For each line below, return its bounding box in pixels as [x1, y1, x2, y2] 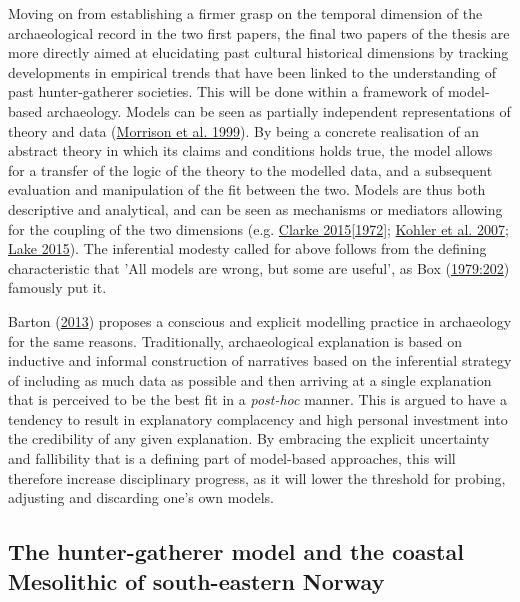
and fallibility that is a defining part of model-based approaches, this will [8, 448, 456, 469]
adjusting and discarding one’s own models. [8, 487, 274, 508]
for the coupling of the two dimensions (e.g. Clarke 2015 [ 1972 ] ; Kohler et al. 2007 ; [8, 218, 509, 239]
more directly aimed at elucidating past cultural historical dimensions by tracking [8, 42, 509, 63]
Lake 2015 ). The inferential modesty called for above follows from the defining [8, 238, 487, 259]
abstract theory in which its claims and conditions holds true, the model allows [8, 140, 493, 161]
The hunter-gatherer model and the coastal [8, 536, 464, 567]
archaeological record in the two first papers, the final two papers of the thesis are [8, 22, 510, 43]
